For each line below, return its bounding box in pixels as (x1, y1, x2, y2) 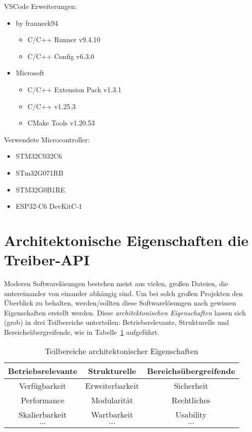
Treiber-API (4, 249, 90, 270)
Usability (175, 408, 207, 420)
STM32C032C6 (15, 151, 62, 161)
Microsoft (15, 67, 45, 78)
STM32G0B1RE (15, 184, 65, 194)
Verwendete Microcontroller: (4, 134, 90, 144)
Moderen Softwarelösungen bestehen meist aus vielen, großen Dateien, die (4, 278, 228, 289)
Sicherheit (174, 379, 208, 391)
